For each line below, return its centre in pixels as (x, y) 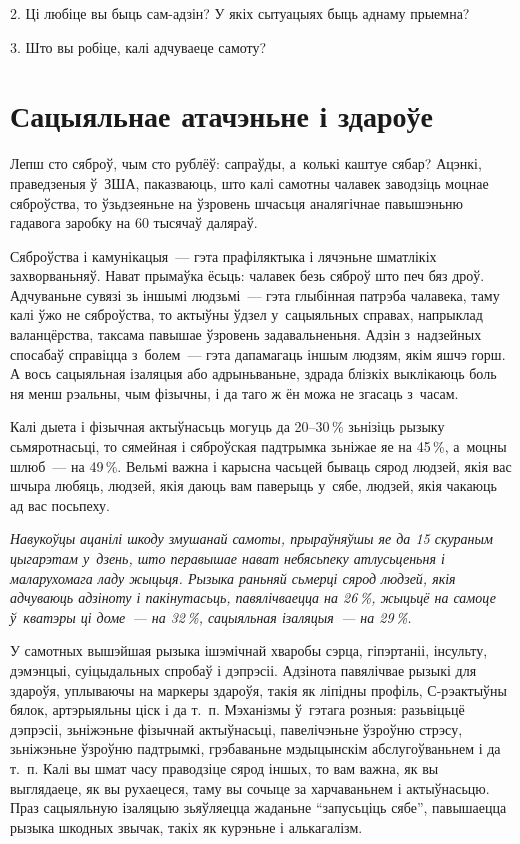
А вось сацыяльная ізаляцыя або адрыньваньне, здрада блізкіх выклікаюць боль (253, 373)
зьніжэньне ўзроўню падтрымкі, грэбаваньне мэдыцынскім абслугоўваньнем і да (255, 748)
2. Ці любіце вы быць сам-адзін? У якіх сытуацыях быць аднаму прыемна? (240, 13)
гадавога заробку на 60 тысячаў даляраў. (134, 222)
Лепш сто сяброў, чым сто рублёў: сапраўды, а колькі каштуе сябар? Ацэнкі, (246, 163)
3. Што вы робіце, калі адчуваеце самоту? (138, 46)
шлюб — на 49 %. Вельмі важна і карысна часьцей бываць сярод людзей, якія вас (261, 465)
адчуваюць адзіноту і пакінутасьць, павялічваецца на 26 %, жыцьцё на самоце (253, 597)
